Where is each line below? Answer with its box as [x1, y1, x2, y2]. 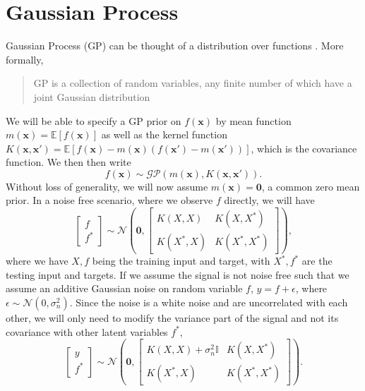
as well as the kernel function [101, 127, 227, 142]
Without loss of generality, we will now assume [6, 179, 208, 193]
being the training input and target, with [92, 253, 270, 268]
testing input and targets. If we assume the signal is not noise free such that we [6, 267, 349, 282]
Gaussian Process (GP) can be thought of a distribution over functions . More [6, 38, 344, 53]
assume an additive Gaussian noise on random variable [6, 281, 243, 296]
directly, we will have [224, 193, 315, 207]
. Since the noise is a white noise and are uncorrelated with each [69, 294, 348, 309]
